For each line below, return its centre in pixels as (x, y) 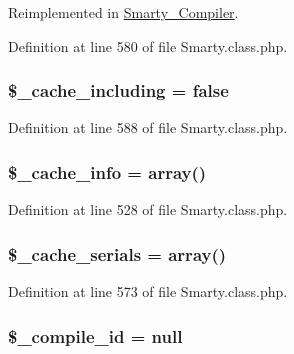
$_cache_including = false (118, 90)
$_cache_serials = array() (117, 253)
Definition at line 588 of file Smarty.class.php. (148, 127)
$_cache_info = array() (107, 171)
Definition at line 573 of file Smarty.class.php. (148, 291)
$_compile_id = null (95, 335)
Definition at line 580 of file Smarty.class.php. (148, 45)
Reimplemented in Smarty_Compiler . (123, 12)
